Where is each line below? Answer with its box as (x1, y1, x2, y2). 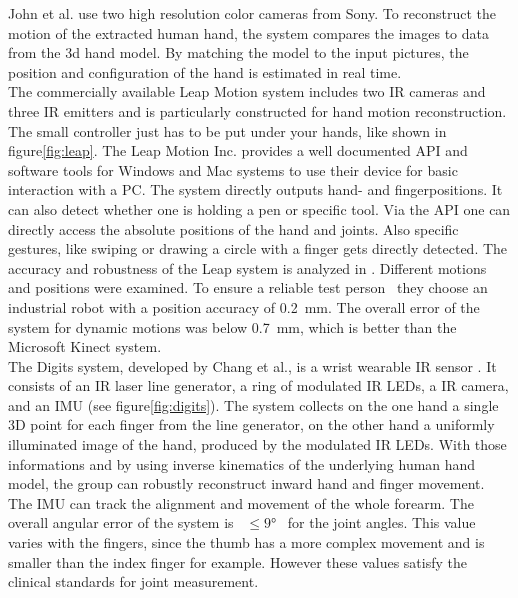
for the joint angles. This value (287, 512, 476, 533)
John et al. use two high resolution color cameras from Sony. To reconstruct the (8, 3, 496, 23)
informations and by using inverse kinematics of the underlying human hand (8, 453, 476, 474)
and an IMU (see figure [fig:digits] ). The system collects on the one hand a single (8, 394, 499, 415)
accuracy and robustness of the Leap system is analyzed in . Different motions (8, 257, 487, 278)
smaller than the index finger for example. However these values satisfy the (8, 551, 468, 572)
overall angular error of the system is (8, 512, 234, 533)
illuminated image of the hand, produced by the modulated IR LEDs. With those (8, 434, 507, 455)
